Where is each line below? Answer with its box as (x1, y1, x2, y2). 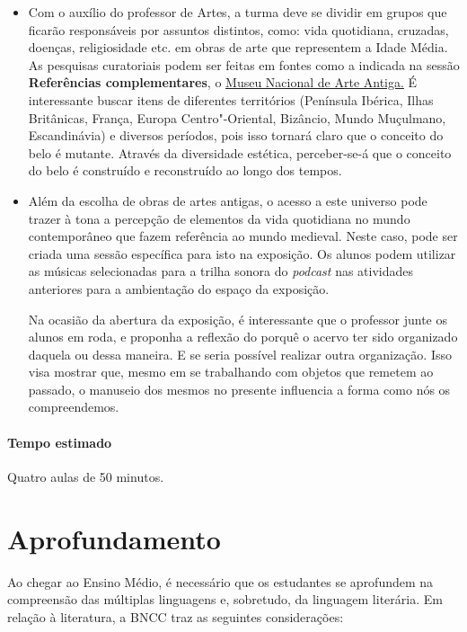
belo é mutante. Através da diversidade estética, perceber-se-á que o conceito (28, 143, 452, 162)
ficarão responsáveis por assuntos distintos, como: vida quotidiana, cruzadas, (28, 20, 449, 39)
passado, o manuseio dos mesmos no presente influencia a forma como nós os (28, 379, 451, 398)
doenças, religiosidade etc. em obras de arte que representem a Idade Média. (28, 38, 448, 57)
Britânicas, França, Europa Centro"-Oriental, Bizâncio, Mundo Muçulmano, (28, 108, 446, 127)
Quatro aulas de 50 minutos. (7, 467, 164, 485)
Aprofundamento (7, 520, 221, 556)
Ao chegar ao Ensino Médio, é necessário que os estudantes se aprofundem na (7, 572, 434, 591)
